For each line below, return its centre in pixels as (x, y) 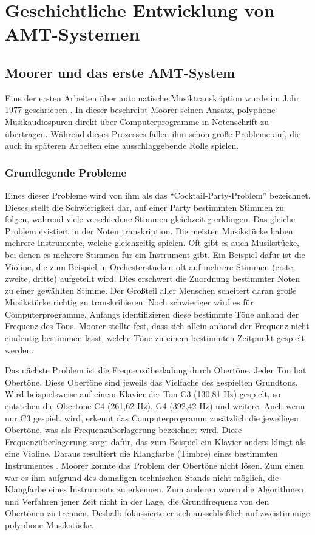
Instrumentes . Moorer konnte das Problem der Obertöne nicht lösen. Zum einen (155, 465)
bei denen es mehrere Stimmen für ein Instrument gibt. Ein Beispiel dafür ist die (155, 254)
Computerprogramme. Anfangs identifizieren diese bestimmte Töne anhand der (152, 314)
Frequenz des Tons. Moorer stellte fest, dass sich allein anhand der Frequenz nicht (157, 326)
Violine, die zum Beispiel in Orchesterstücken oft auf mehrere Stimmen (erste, (150, 266)
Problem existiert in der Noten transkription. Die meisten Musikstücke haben (149, 230)
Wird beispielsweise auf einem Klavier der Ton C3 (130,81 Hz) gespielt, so (143, 394)
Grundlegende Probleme (66, 172)
